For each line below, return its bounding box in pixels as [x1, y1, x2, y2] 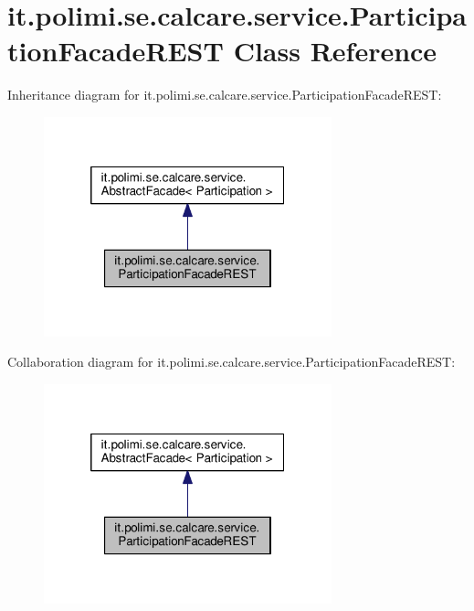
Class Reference [233, 32, 437, 70]
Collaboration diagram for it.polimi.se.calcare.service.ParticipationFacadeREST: [7, 352, 456, 371]
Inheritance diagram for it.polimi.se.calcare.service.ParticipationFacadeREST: [7, 85, 442, 104]
